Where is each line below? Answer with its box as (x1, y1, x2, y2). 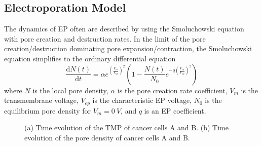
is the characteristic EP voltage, (92, 95, 192, 105)
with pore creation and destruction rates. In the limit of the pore (4, 33, 206, 44)
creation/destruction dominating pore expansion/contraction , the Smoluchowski (4, 43, 252, 54)
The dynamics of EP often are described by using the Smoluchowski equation (4, 23, 244, 34)
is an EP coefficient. (144, 105, 206, 116)
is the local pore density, (32, 85, 108, 95)
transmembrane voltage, (4, 95, 79, 105)
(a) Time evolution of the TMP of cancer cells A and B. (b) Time (24, 122, 229, 133)
